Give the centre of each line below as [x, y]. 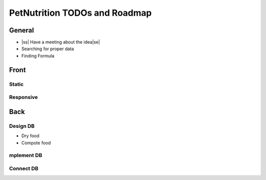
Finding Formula [38, 56]
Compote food [36, 143]
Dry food [30, 136]
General [22, 30]
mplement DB [26, 155]
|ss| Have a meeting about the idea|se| [61, 42]
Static [17, 84]
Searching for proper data [48, 49]
